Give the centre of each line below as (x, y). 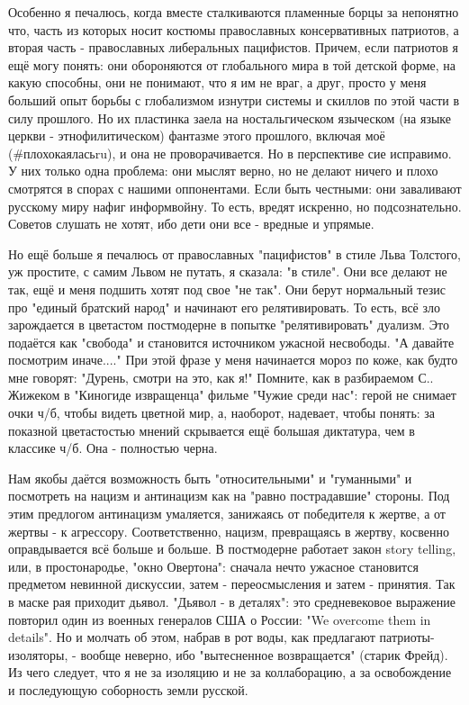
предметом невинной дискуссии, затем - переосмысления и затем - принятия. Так (232, 584)
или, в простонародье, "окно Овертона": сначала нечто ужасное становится (213, 566)
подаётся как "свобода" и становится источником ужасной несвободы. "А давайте (231, 342)
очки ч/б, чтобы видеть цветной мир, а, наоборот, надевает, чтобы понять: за (222, 413)
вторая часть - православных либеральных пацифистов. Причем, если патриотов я (233, 47)
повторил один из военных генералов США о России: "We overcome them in (220, 619)
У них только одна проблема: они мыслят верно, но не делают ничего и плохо (223, 171)
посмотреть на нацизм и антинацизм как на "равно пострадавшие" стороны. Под (229, 496)
